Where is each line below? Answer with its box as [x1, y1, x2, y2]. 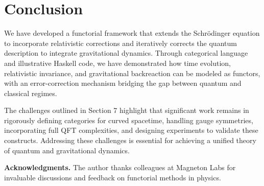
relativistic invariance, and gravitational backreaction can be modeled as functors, [4, 67, 260, 78]
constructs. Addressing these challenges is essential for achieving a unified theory [4, 135, 256, 146]
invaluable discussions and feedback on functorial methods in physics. [4, 172, 221, 182]
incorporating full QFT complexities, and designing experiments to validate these [4, 125, 258, 135]
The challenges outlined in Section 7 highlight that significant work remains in [4, 105, 249, 115]
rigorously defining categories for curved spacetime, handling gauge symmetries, [4, 114, 253, 125]
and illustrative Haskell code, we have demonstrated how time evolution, [4, 57, 231, 68]
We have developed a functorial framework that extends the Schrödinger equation [4, 28, 260, 38]
